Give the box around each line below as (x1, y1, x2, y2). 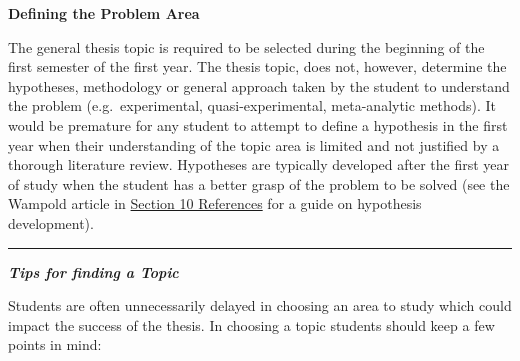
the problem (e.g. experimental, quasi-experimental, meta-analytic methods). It (8, 95, 496, 116)
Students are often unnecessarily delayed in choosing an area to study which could (8, 295, 512, 316)
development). (8, 212, 94, 233)
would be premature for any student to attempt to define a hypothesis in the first (8, 114, 508, 135)
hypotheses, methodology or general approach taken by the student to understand (8, 75, 510, 96)
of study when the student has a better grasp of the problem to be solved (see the (8, 173, 510, 194)
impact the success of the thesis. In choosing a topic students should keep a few (8, 314, 495, 335)
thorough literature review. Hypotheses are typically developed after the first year (8, 154, 510, 175)
